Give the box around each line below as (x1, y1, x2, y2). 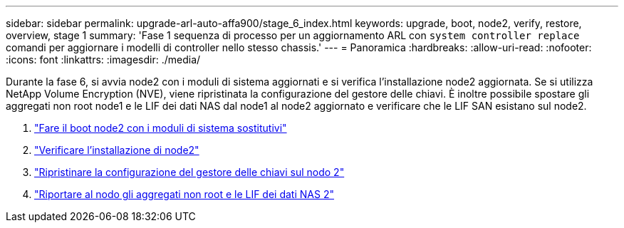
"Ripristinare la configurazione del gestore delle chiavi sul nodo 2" (34, 166, 345, 178)
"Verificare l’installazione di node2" (34, 144, 199, 156)
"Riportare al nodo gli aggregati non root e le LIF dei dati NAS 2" (34, 188, 334, 200)
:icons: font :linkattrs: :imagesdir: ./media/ (6, 53, 201, 66)
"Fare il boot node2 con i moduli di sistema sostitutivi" (34, 122, 287, 134)
